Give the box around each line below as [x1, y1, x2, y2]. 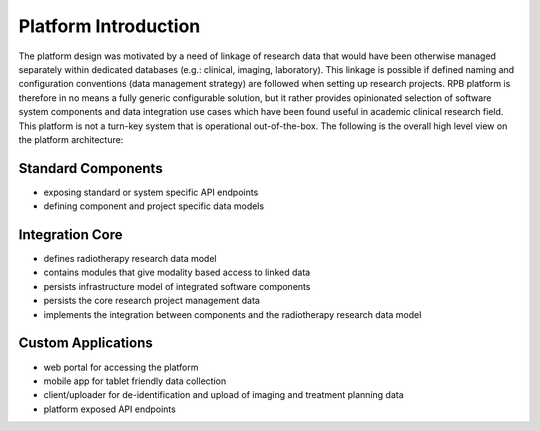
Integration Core [18, 226, 123, 243]
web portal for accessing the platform [43, 361, 199, 373]
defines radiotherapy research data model [43, 253, 217, 265]
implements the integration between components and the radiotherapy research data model [43, 308, 422, 320]
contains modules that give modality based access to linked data [43, 266, 311, 279]
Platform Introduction [18, 15, 201, 37]
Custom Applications [18, 335, 154, 352]
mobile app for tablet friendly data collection [43, 375, 227, 387]
